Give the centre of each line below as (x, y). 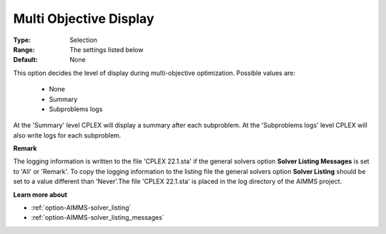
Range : (24, 49)
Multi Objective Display (84, 19)
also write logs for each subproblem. (67, 135)
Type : (22, 40)
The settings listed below (107, 49)
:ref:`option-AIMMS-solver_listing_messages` (98, 218)
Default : (26, 60)
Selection (84, 40)
